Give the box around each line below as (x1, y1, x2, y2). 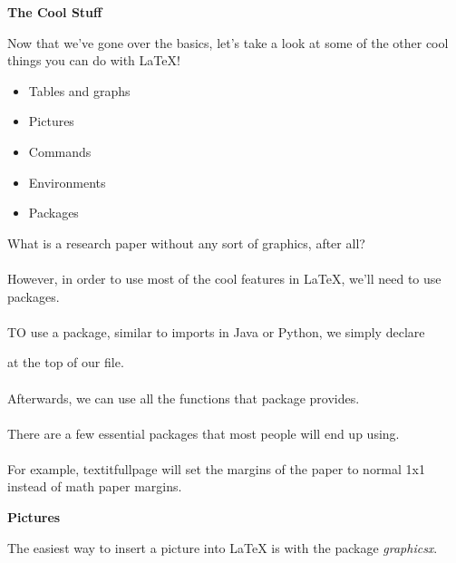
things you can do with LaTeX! (7, 51, 180, 70)
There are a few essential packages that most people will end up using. (7, 423, 400, 442)
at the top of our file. (7, 353, 124, 372)
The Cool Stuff (7, 3, 102, 21)
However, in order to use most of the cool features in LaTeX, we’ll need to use (7, 268, 441, 287)
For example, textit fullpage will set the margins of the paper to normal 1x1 (7, 459, 425, 478)
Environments (28, 172, 106, 191)
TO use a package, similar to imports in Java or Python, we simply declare (7, 322, 425, 341)
